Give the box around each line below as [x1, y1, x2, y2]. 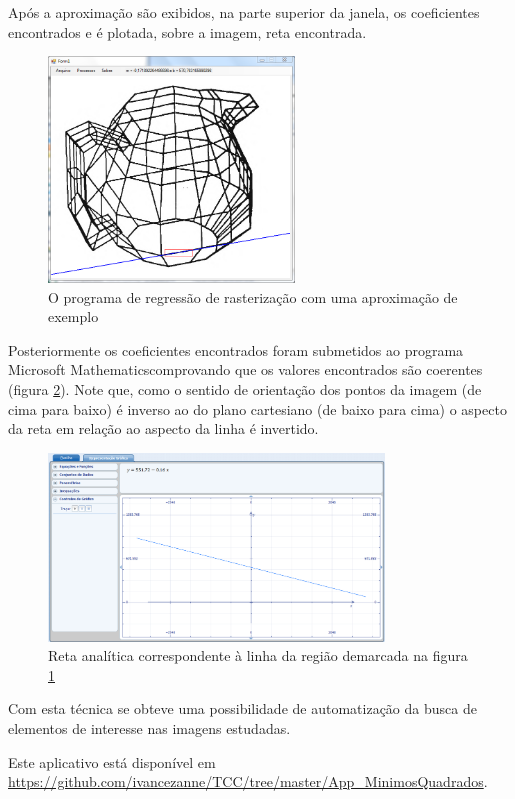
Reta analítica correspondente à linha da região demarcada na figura [48, 645, 468, 666]
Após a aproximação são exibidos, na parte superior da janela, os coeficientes [8, 2, 480, 22]
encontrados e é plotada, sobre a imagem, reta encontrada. [8, 21, 367, 42]
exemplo [48, 306, 99, 327]
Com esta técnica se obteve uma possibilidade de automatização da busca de [8, 698, 477, 719]
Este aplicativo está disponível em [8, 751, 216, 772]
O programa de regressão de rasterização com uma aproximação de [48, 286, 458, 307]
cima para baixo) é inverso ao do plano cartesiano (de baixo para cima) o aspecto [8, 398, 507, 419]
